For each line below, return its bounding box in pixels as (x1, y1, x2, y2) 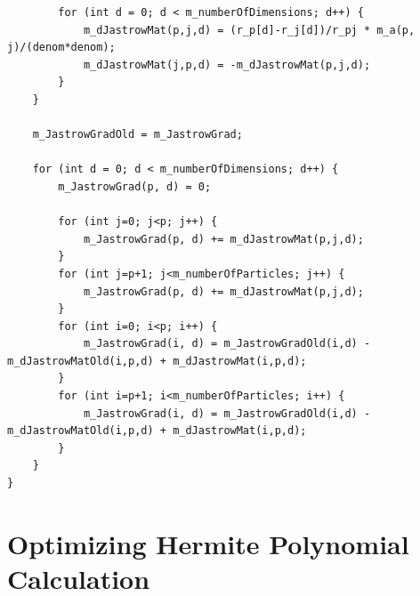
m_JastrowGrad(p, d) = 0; (58, 180, 212, 193)
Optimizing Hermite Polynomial (7, 525, 409, 561)
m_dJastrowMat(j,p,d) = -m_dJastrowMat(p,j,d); (83, 58, 371, 71)
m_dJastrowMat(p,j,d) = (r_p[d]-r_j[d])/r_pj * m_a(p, (83, 23, 416, 36)
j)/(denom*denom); (7, 41, 116, 54)
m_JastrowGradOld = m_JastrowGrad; (32, 128, 243, 141)
